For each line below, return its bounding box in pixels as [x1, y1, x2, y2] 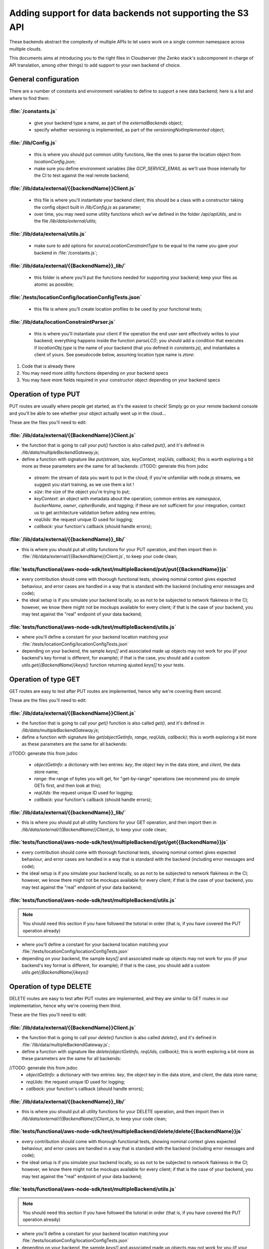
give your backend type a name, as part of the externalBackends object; [34, 120, 183, 126]
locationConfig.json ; [34, 158, 76, 164]
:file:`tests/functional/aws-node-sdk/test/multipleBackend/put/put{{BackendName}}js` [9, 566, 229, 573]
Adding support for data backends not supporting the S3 [9, 7, 249, 18]
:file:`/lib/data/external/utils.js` [9, 230, 87, 237]
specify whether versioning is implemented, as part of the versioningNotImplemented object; [34, 127, 225, 133]
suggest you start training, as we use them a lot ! [34, 482, 134, 488]
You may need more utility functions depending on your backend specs [21, 370, 169, 376]
